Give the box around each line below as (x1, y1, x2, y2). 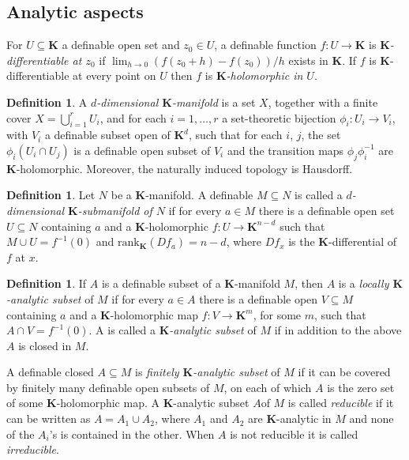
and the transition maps (227, 141, 344, 158)
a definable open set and (62, 36, 180, 53)
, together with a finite (268, 93, 378, 110)
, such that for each (188, 126, 283, 143)
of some (6, 394, 43, 411)
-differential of (328, 233, 396, 250)
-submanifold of (77, 202, 152, 218)
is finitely (134, 364, 179, 380)
